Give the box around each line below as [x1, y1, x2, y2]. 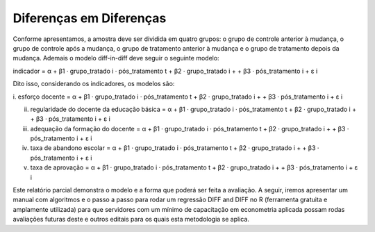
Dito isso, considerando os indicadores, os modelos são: [12, 80, 175, 88]
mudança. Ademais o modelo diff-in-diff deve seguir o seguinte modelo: [12, 54, 219, 63]
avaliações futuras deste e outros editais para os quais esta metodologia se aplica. [12, 215, 250, 224]
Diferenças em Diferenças [12, 10, 167, 26]
